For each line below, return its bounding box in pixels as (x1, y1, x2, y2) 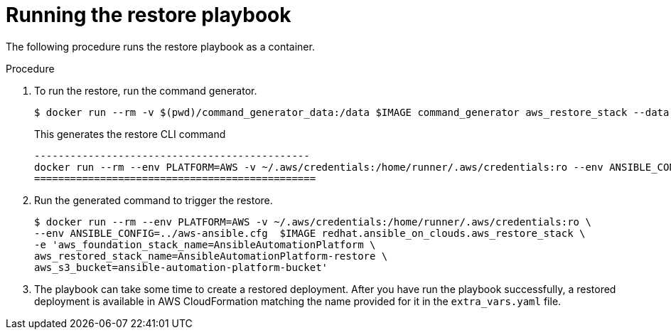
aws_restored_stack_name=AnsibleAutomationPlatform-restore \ (34, 250, 388, 262)
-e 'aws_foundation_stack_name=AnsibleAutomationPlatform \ (34, 238, 376, 250)
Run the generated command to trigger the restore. (34, 193, 273, 206)
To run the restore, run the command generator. (34, 84, 257, 97)
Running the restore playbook (6, 3, 291, 27)
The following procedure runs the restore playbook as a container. (6, 40, 315, 53)
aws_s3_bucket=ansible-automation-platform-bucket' (34, 261, 328, 273)
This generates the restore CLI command (34, 127, 226, 140)
